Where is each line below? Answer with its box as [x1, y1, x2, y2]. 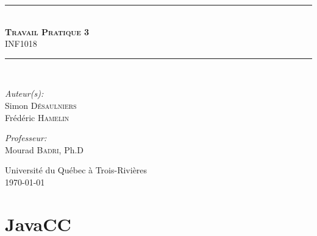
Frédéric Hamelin [5, 111, 69, 123]
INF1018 [5, 37, 37, 50]
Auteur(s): [5, 87, 44, 100]
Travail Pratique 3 [5, 25, 90, 38]
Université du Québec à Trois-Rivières [5, 164, 148, 176]
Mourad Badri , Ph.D [5, 143, 84, 156]
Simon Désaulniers [5, 99, 77, 111]
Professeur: [5, 131, 47, 144]
